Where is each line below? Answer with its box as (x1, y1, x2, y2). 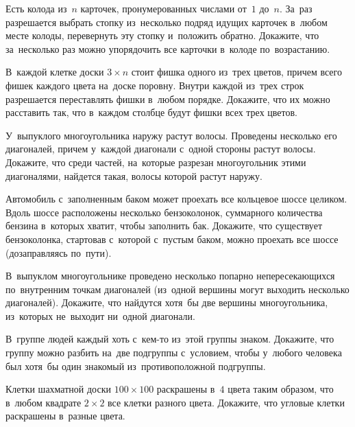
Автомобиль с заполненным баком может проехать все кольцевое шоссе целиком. (5, 192, 347, 206)
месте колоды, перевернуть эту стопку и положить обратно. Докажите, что (5, 28, 319, 43)
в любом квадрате (5, 395, 82, 409)
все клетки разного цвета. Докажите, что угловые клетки (108, 395, 345, 409)
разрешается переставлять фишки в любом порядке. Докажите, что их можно (5, 91, 330, 106)
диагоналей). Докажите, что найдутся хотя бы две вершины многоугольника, (5, 295, 328, 310)
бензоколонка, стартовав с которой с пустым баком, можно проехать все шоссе (5, 231, 339, 246)
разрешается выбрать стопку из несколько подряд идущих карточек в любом (5, 14, 328, 29)
